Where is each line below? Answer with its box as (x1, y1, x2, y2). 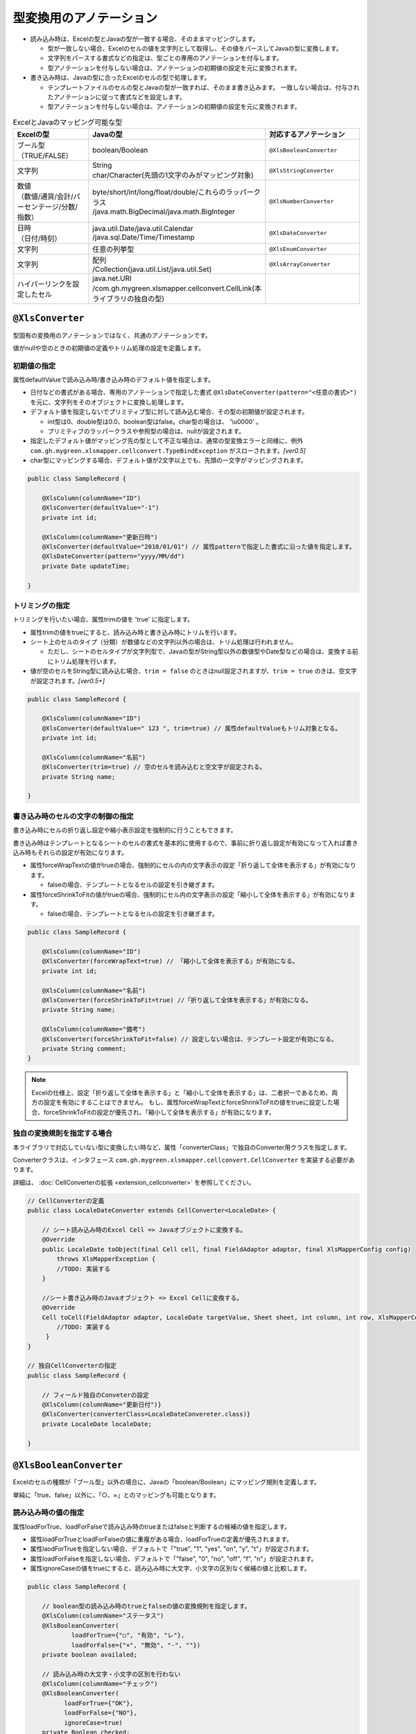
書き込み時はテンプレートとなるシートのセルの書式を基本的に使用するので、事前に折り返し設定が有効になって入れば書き (12, 839, 358, 847)
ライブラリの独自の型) (92, 294, 165, 304)
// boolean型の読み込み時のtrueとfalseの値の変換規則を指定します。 (42, 1602, 251, 1610)
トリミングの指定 (12, 601, 70, 610)
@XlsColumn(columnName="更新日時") (42, 533, 159, 541)
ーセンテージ (17, 202, 59, 212)
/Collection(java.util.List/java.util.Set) (92, 264, 212, 274)
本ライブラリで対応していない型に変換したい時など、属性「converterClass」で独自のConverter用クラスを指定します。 (12, 1143, 351, 1151)
